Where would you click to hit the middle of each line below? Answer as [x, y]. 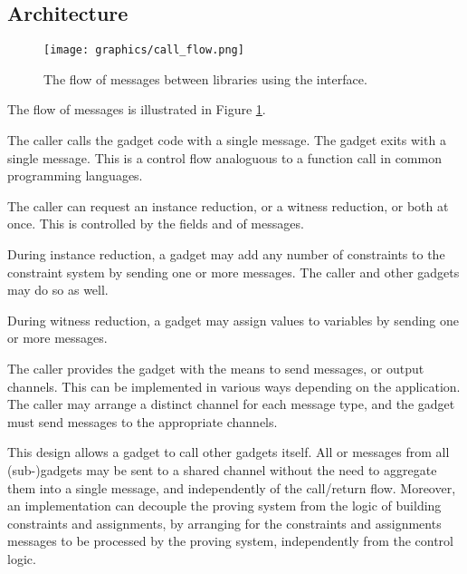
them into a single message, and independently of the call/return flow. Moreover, [232, 487]
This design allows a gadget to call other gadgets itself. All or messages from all [229, 452]
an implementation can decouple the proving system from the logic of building [224, 506]
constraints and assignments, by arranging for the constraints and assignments [224, 523]
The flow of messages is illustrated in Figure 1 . [137, 109]
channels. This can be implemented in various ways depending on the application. [234, 386]
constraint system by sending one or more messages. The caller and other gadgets [233, 272]
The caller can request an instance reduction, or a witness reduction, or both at [228, 205]
